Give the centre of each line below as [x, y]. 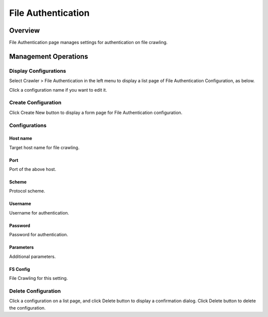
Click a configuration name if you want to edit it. [58, 90]
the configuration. [27, 308]
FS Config [20, 269]
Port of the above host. [33, 169]
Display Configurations [38, 71]
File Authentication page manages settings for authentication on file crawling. [89, 43]
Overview [25, 30]
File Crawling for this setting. [38, 278]
